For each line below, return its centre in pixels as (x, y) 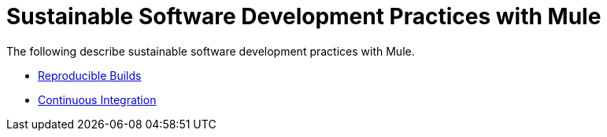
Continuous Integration (97, 99)
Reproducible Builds (90, 75)
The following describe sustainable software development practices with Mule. (211, 51)
